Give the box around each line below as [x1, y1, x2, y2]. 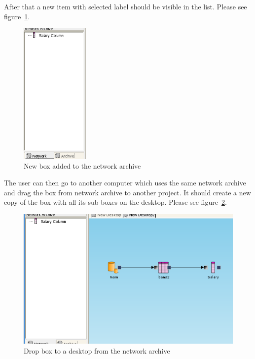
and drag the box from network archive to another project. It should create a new [4, 187, 251, 197]
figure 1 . [4, 11, 30, 21]
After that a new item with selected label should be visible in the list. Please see [4, 1, 247, 11]
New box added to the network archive [24, 161, 141, 171]
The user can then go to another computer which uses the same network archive [4, 177, 246, 187]
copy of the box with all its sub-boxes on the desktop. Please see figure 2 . [4, 197, 227, 207]
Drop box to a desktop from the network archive [24, 346, 170, 356]
